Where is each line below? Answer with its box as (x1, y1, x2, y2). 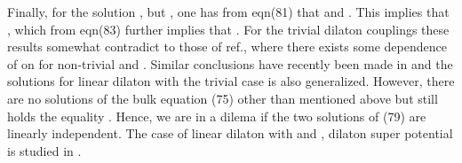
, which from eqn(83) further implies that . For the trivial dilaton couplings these (7, 19, 450, 38)
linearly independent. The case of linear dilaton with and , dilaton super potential (7, 124, 453, 143)
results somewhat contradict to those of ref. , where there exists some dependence (7, 37, 447, 56)
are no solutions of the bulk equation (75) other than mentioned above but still (7, 89, 438, 107)
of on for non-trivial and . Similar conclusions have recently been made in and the (7, 54, 453, 73)
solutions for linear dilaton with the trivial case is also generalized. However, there (7, 72, 455, 90)
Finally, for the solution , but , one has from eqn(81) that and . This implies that (7, 3, 450, 20)
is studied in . (7, 141, 82, 159)
